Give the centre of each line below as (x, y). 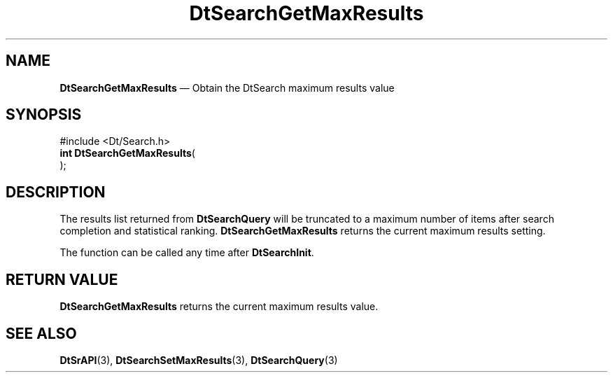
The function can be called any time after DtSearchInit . (187, 253)
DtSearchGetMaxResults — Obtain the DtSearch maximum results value (227, 87)
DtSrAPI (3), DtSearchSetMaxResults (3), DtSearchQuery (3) (199, 360)
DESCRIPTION (56, 192)
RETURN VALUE (62, 279)
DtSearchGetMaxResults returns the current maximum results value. (219, 307)
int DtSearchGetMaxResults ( (127, 153)
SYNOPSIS (44, 115)
